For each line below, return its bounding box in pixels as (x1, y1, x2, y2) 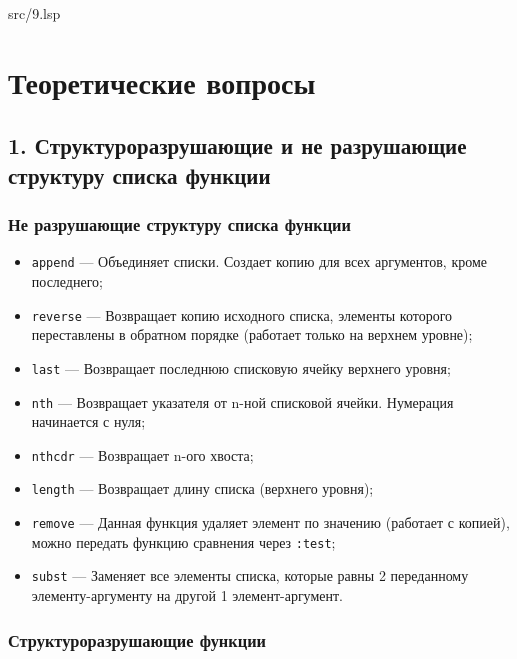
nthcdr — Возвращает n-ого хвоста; (31, 444, 254, 465)
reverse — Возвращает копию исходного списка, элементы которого (31, 304, 453, 325)
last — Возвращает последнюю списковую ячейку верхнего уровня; (31, 357, 451, 378)
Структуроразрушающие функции (8, 627, 266, 652)
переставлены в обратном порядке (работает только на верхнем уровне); (31, 324, 473, 345)
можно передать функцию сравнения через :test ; (31, 531, 336, 552)
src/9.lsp (8, 3, 61, 23)
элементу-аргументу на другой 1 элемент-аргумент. (31, 585, 344, 606)
